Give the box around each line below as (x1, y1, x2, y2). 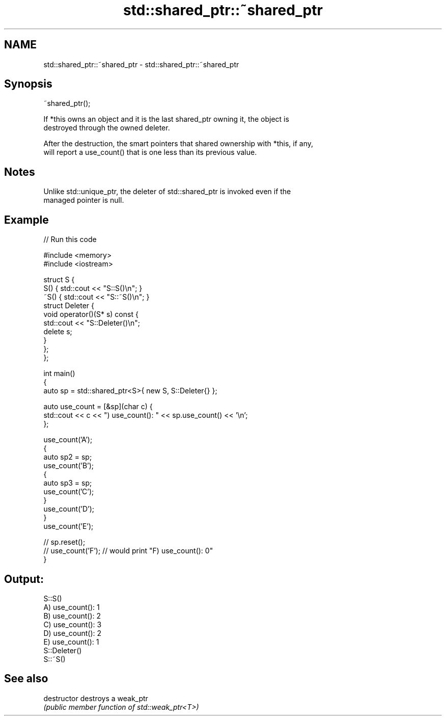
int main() (43, 369, 75, 378)
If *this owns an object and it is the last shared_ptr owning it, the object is (43, 115, 289, 124)
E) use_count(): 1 (43, 637, 99, 646)
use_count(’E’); (43, 522, 94, 531)
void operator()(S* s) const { (43, 310, 138, 319)
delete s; (43, 327, 72, 336)
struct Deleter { (43, 301, 95, 310)
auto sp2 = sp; (43, 452, 92, 462)
